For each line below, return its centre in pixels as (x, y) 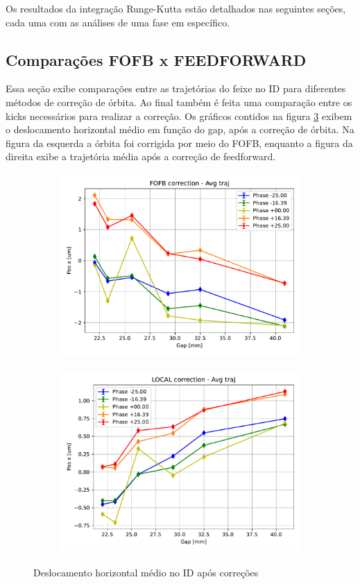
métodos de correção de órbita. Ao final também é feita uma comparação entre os (179, 102)
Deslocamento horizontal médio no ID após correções (146, 573)
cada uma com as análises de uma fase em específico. (118, 22)
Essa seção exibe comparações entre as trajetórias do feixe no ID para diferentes (176, 88)
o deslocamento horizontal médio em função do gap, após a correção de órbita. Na (180, 129)
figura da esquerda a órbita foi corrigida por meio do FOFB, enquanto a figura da (179, 143)
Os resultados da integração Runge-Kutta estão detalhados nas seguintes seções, (176, 8)
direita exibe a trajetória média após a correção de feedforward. (141, 156)
